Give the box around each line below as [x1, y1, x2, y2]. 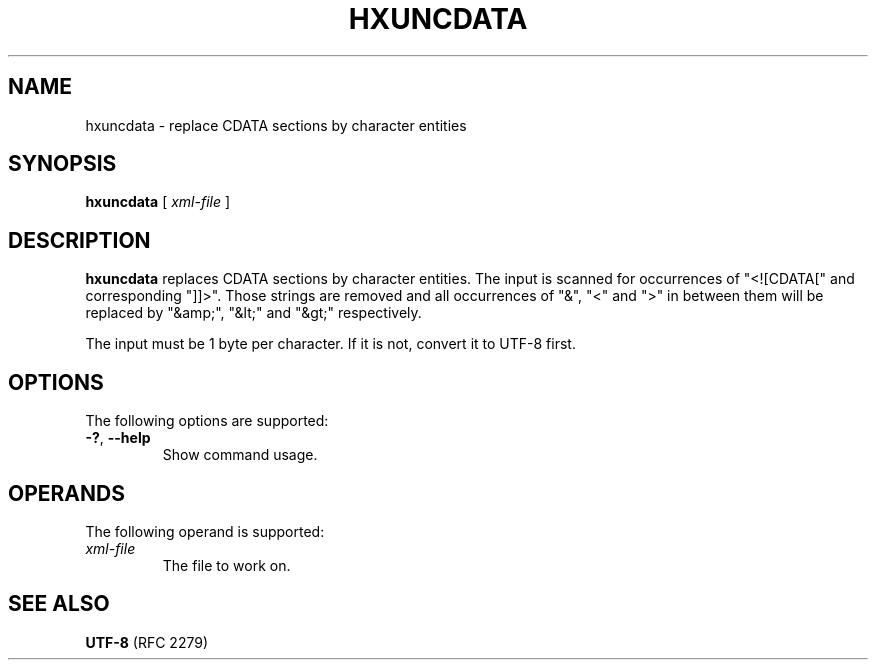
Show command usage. [162, 446, 318, 464]
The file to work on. [162, 556, 291, 574]
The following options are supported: [85, 412, 329, 430]
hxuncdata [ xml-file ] [85, 193, 231, 211]
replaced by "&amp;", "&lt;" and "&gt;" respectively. [85, 304, 422, 322]
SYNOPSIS [8, 151, 117, 177]
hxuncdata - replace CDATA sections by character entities [85, 116, 467, 134]
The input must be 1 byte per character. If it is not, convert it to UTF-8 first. [85, 335, 576, 353]
